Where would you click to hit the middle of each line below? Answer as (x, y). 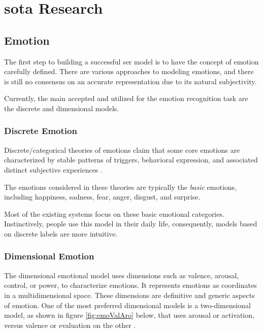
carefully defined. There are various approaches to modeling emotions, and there (129, 71)
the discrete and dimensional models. (62, 108)
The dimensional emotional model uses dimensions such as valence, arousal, (122, 275)
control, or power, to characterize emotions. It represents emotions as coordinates (130, 285)
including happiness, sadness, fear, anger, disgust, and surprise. (102, 197)
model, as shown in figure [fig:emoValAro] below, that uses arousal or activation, (129, 315)
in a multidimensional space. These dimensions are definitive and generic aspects (129, 295)
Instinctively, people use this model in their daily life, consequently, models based (131, 224)
